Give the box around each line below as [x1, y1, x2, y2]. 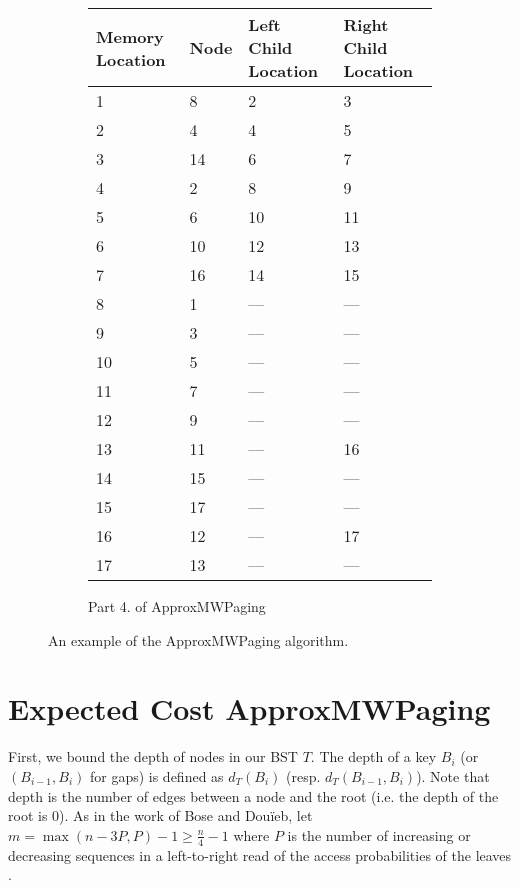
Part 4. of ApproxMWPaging [88, 596, 266, 616]
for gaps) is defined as [89, 765, 224, 786]
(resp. [286, 765, 321, 786]
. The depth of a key [310, 746, 437, 767]
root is [8, 805, 48, 826]
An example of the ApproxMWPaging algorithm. [48, 629, 349, 650]
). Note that [416, 765, 490, 786]
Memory [96, 24, 164, 48]
